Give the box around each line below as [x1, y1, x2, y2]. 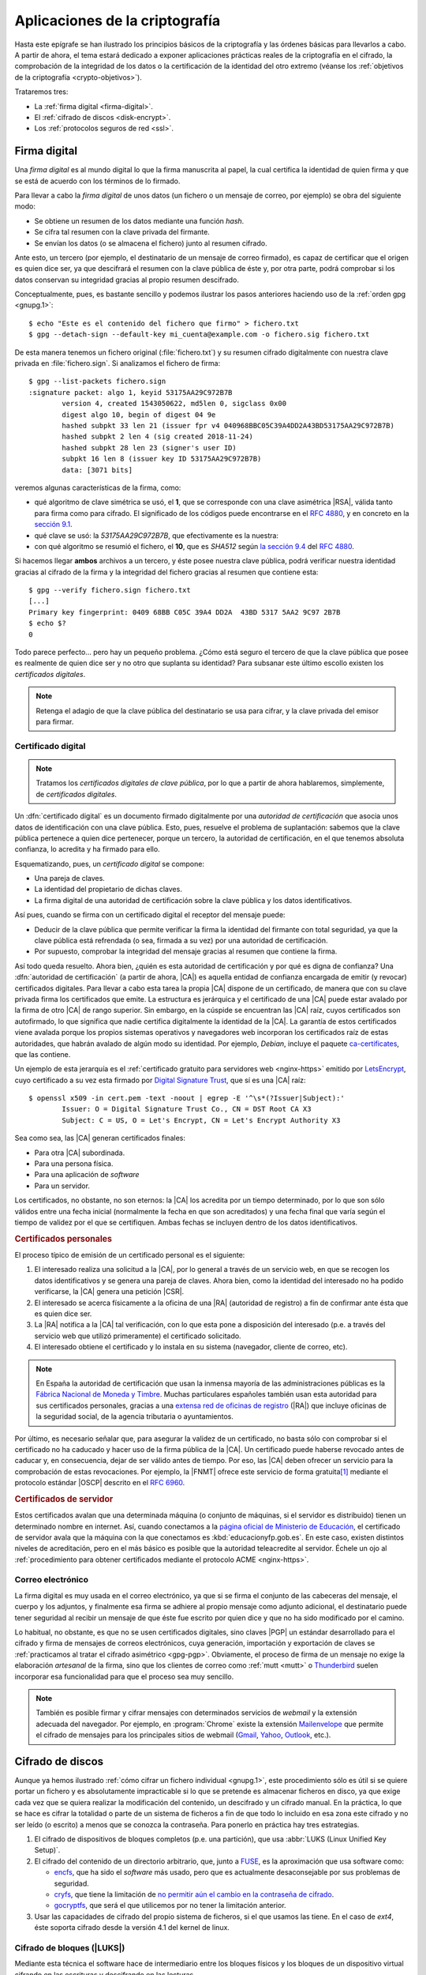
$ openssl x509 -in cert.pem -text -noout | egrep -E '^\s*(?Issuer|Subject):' [28, 1094, 345, 1103]
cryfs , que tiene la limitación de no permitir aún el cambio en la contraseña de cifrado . [54, 1889, 334, 1899]
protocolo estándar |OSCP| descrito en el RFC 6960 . [14, 1478, 185, 1488]
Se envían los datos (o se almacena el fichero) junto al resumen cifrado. [34, 238, 267, 248]
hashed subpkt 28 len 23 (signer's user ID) [62, 443, 237, 452]
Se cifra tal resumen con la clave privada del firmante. [34, 228, 211, 237]
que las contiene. [14, 1049, 71, 1059]
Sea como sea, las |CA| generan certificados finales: [14, 1134, 185, 1143]
